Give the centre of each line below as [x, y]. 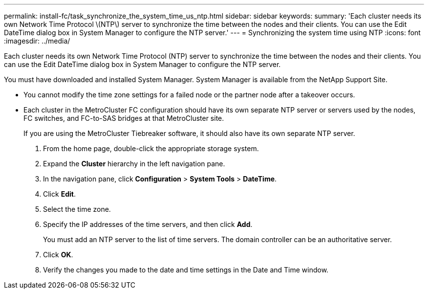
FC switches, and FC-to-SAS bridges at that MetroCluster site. [124, 118]
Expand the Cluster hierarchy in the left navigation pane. [134, 164]
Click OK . [58, 255]
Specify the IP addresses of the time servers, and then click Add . [148, 224]
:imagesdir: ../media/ [37, 41]
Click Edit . [59, 194]
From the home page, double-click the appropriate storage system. [151, 148]
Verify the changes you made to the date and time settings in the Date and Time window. [186, 270]
